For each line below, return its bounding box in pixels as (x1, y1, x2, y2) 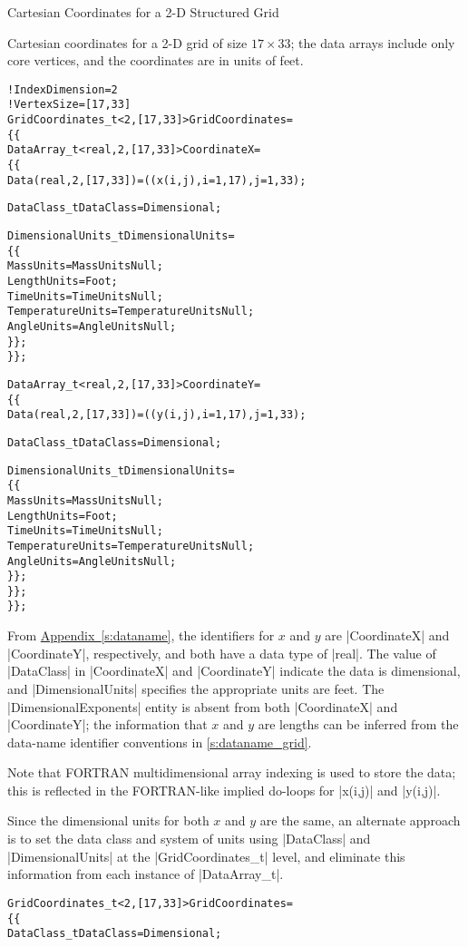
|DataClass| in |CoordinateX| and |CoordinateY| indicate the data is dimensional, (7, 661, 461, 680)
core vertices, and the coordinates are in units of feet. (7, 51, 304, 70)
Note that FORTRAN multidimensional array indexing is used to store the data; (7, 763, 456, 782)
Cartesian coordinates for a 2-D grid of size (7, 33, 248, 52)
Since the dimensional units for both (7, 811, 210, 830)
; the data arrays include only (290, 33, 455, 52)
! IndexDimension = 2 (7, 83, 118, 96)
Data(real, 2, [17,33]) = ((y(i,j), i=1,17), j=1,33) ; (7, 408, 307, 422)
